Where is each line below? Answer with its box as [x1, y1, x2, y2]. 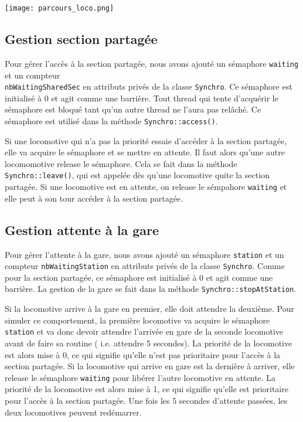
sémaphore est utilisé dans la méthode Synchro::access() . [5, 114, 218, 127]
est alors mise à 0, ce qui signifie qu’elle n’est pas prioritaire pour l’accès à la [5, 348, 281, 360]
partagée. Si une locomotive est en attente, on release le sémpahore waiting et [5, 181, 287, 193]
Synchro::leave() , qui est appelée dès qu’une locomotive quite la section [5, 169, 270, 181]
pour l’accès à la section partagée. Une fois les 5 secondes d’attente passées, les [5, 394, 288, 406]
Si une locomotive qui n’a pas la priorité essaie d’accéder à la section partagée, [5, 134, 287, 147]
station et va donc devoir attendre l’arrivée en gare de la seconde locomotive [5, 325, 284, 338]
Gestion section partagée [5, 30, 158, 48]
